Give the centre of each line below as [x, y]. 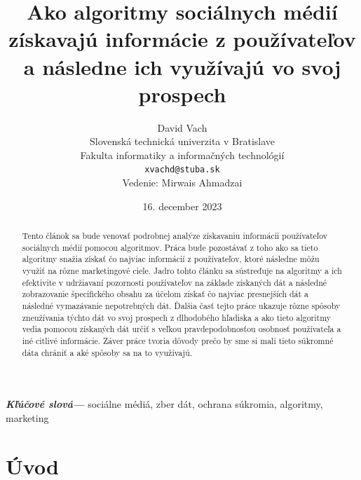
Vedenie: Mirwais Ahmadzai [182, 183]
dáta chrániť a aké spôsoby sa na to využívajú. [107, 352]
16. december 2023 [182, 206]
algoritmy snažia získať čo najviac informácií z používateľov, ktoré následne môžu [171, 259]
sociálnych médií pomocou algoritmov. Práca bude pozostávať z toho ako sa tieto [170, 247]
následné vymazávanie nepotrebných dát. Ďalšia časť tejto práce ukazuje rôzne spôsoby [181, 306]
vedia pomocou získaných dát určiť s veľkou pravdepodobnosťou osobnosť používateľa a [182, 329]
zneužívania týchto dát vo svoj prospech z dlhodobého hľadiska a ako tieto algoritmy [177, 317]
